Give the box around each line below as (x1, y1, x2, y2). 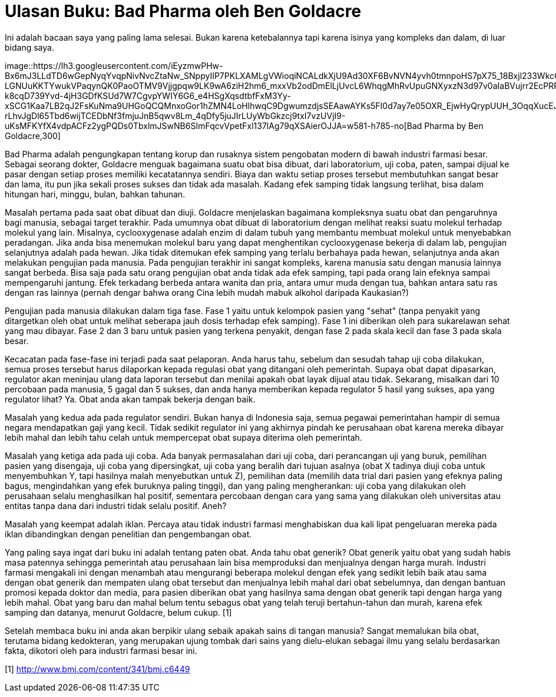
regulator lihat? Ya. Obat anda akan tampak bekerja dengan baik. (5, 394, 256, 404)
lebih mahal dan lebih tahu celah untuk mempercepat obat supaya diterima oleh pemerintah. (5, 432, 362, 442)
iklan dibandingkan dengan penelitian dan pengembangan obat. (5, 528, 252, 539)
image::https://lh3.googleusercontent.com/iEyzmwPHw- (5, 60, 223, 71)
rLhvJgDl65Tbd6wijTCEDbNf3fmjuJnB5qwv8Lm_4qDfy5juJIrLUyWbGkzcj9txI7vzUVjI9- (5, 110, 346, 121)
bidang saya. (5, 42, 54, 52)
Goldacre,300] (5, 130, 61, 141)
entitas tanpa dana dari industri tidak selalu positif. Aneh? (5, 500, 227, 511)
